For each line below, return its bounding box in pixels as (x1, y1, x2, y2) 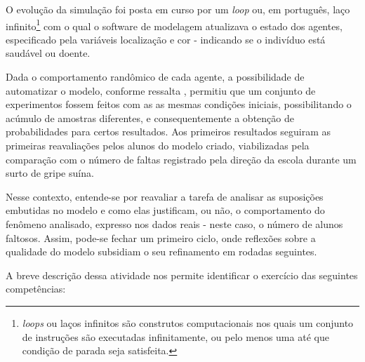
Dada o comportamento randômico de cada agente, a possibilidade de (6, 69, 305, 84)
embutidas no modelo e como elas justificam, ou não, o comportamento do (6, 203, 325, 217)
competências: (6, 281, 66, 296)
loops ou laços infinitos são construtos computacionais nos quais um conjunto (22, 315, 354, 330)
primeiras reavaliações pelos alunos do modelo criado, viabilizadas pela (6, 138, 310, 152)
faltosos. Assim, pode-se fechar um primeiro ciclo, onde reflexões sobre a (6, 230, 316, 245)
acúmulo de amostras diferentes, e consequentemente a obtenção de (6, 110, 294, 125)
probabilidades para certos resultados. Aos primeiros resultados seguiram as (6, 124, 331, 139)
